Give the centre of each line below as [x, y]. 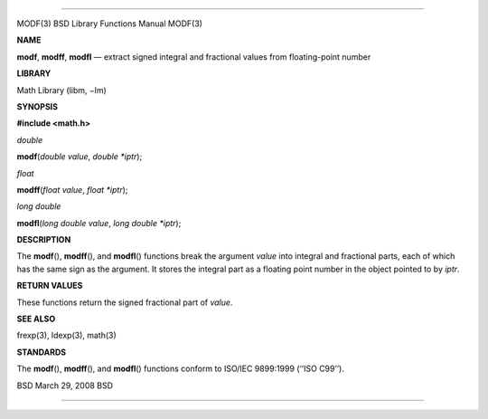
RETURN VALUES [50, 286]
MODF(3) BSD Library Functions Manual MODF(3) [110, 24]
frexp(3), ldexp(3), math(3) [66, 336]
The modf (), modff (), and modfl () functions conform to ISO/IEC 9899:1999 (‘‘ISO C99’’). [181, 369]
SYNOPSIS [38, 106]
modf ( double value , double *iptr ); [80, 157]
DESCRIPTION [44, 240]
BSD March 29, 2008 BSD [65, 386]
